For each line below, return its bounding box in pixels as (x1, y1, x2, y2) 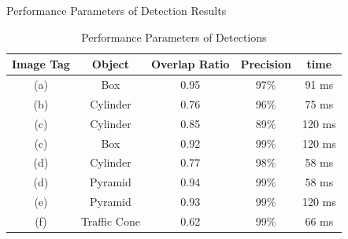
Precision (240, 56, 291, 72)
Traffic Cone (80, 212, 140, 229)
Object (91, 56, 130, 72)
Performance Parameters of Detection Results (6, 2, 227, 18)
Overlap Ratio (150, 56, 230, 72)
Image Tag (12, 56, 70, 72)
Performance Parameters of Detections (81, 28, 267, 45)
